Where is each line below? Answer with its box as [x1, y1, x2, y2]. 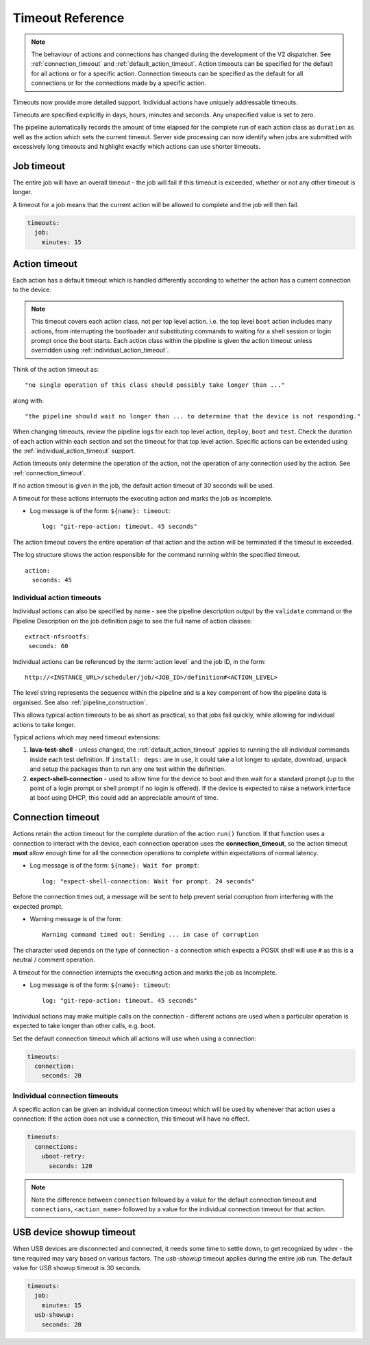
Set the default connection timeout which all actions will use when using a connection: [12, 1034, 257, 1043]
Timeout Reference [12, 10, 125, 25]
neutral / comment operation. [12, 955, 95, 964]
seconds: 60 [28, 642, 69, 650]
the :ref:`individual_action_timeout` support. [12, 447, 136, 455]
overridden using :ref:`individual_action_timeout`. [31, 346, 169, 355]
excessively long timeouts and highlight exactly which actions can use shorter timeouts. [12, 143, 260, 151]
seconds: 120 [49, 1162, 92, 1169]
